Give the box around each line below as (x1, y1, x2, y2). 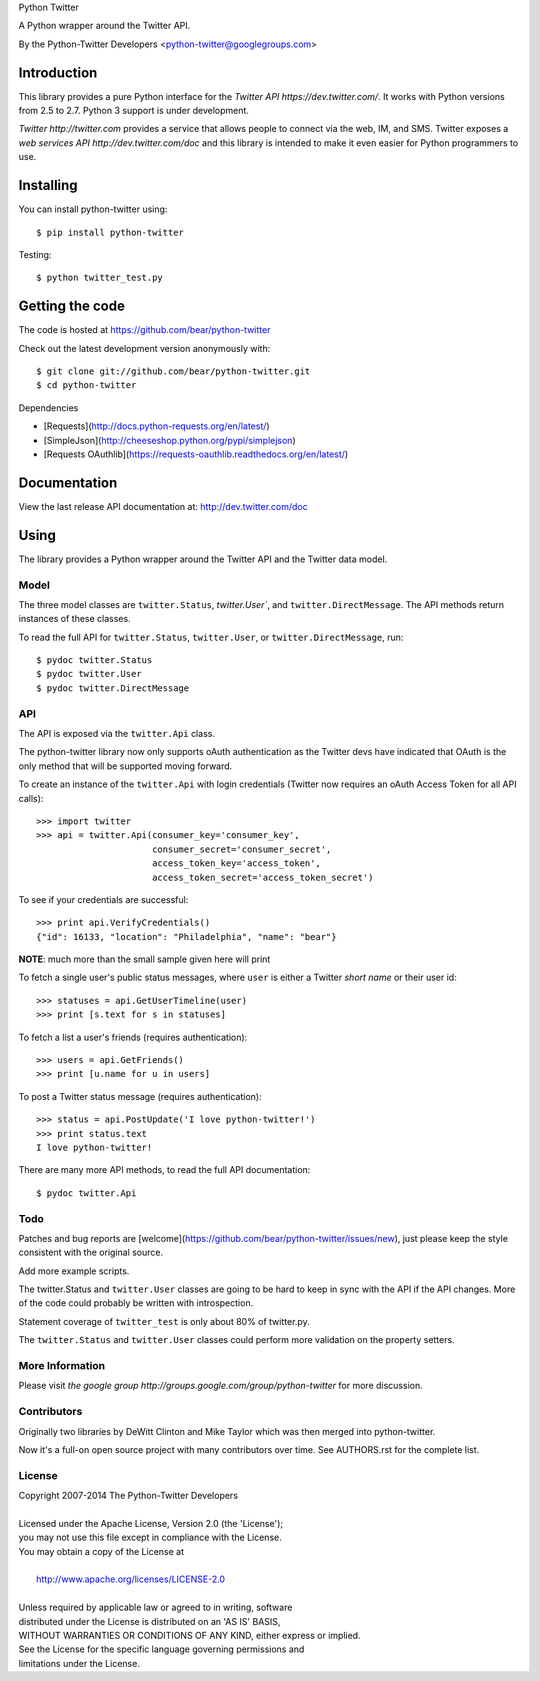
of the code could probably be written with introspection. (18, 1297, 254, 1309)
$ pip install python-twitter (36, 226, 185, 238)
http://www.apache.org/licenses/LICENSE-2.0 (36, 1573, 225, 1585)
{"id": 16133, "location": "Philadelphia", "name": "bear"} (36, 931, 337, 942)
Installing (18, 177, 79, 194)
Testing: (18, 248, 52, 260)
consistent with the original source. (18, 1246, 164, 1259)
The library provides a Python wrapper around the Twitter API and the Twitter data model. (18, 553, 388, 565)
